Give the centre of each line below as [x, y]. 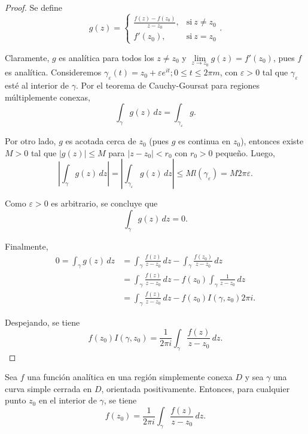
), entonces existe [272, 141]
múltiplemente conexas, [48, 97]
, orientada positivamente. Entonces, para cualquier [196, 388]
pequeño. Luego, [246, 152]
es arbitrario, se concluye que [104, 203]
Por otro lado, [31, 141]
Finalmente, [27, 246]
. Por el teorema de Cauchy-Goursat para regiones [168, 85]
